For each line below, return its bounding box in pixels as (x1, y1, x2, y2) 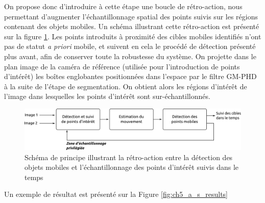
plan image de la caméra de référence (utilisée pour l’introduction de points (4, 61, 240, 71)
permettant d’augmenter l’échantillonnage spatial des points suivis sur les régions (4, 11, 258, 21)
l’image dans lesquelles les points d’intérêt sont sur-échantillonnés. (4, 91, 210, 102)
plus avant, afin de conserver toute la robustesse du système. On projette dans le (4, 50, 256, 61)
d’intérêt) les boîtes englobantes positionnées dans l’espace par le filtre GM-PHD (4, 71, 257, 82)
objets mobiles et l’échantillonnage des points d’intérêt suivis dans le (25, 162, 239, 172)
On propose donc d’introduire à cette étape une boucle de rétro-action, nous (4, 1, 243, 11)
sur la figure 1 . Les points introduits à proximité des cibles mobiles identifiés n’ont (4, 31, 261, 41)
